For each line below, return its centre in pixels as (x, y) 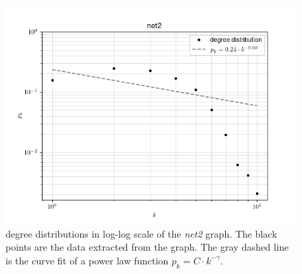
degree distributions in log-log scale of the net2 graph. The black (141, 233)
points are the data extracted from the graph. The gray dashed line (147, 247)
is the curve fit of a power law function (87, 260)
